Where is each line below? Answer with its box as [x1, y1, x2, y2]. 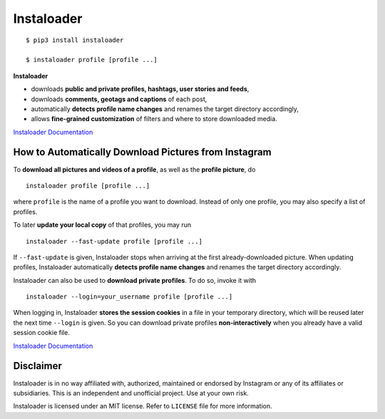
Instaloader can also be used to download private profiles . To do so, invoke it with [13, 276, 257, 284]
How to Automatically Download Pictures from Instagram [13, 146, 272, 158]
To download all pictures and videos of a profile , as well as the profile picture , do [13, 165, 256, 174]
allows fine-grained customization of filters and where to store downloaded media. [31, 115, 277, 123]
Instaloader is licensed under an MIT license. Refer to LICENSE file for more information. [13, 402, 272, 410]
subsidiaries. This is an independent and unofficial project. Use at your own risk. [13, 388, 249, 397]
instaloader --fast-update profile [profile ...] [26, 237, 203, 245]
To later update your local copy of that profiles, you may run [13, 221, 192, 229]
